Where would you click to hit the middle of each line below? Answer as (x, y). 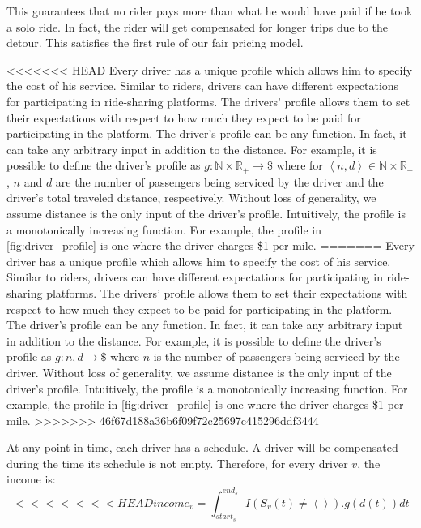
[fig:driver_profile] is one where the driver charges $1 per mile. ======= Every (210, 245)
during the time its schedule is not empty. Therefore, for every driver (177, 463)
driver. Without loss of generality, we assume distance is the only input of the (199, 372)
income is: (31, 479)
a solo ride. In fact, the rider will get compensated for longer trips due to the (198, 26)
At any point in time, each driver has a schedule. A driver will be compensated (202, 447)
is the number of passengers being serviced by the (276, 356)
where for (300, 165)
